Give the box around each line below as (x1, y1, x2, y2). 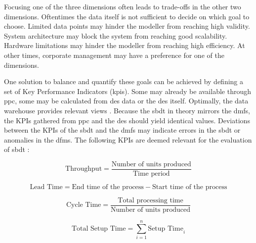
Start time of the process (152, 183, 227, 191)
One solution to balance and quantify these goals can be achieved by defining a (4, 76, 244, 87)
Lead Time (30, 183, 63, 191)
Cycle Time (66, 201, 101, 209)
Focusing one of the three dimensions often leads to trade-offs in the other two (4, 1, 241, 11)
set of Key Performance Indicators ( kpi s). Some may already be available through (4, 86, 251, 96)
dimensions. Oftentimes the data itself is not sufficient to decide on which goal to (4, 11, 250, 21)
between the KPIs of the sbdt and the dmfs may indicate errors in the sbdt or (4, 125, 241, 135)
